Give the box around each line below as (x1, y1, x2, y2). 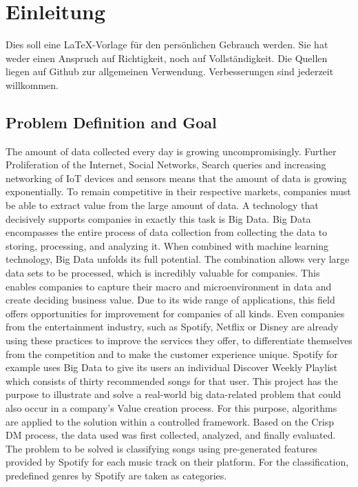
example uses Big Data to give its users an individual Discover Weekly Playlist (6, 360, 338, 375)
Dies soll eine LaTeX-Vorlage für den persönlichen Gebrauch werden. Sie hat (6, 37, 328, 52)
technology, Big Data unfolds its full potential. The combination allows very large (6, 252, 350, 266)
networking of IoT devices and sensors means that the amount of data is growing (6, 170, 347, 185)
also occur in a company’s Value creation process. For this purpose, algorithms (6, 400, 337, 415)
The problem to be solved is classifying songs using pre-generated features (6, 441, 317, 455)
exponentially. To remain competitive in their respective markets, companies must (6, 184, 351, 199)
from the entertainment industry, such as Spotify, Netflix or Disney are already (6, 319, 339, 334)
